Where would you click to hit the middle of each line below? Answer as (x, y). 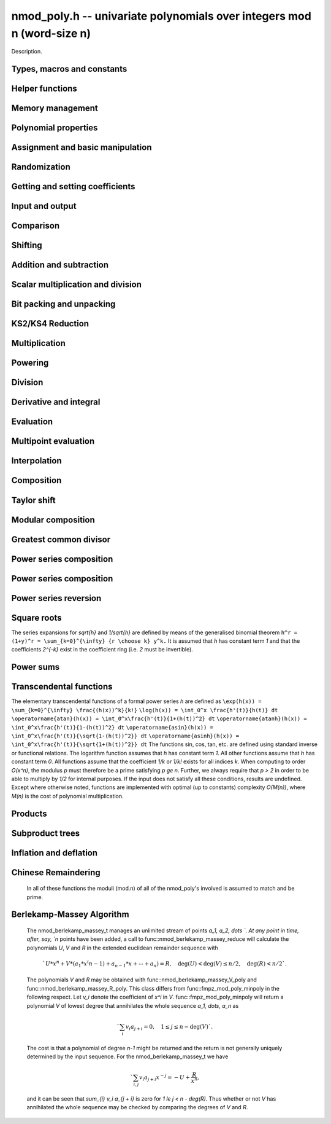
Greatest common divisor (61, 539)
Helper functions (44, 89)
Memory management (55, 108)
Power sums (36, 667)
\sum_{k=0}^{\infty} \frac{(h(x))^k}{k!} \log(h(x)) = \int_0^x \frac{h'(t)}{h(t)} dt (145, 710)
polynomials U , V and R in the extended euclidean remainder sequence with (123, 948)
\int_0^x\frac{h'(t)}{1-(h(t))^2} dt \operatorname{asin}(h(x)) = (112, 727)
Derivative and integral (56, 402)
